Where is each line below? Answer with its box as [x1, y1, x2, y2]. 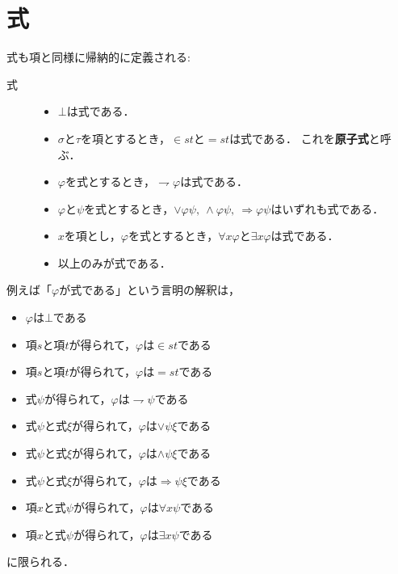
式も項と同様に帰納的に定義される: [6, 49, 191, 65]
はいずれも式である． [270, 200, 384, 217]
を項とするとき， [80, 129, 171, 146]
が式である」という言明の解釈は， [59, 281, 241, 298]
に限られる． [6, 553, 74, 570]
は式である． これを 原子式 [229, 129, 369, 146]
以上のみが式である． [57, 254, 171, 271]
